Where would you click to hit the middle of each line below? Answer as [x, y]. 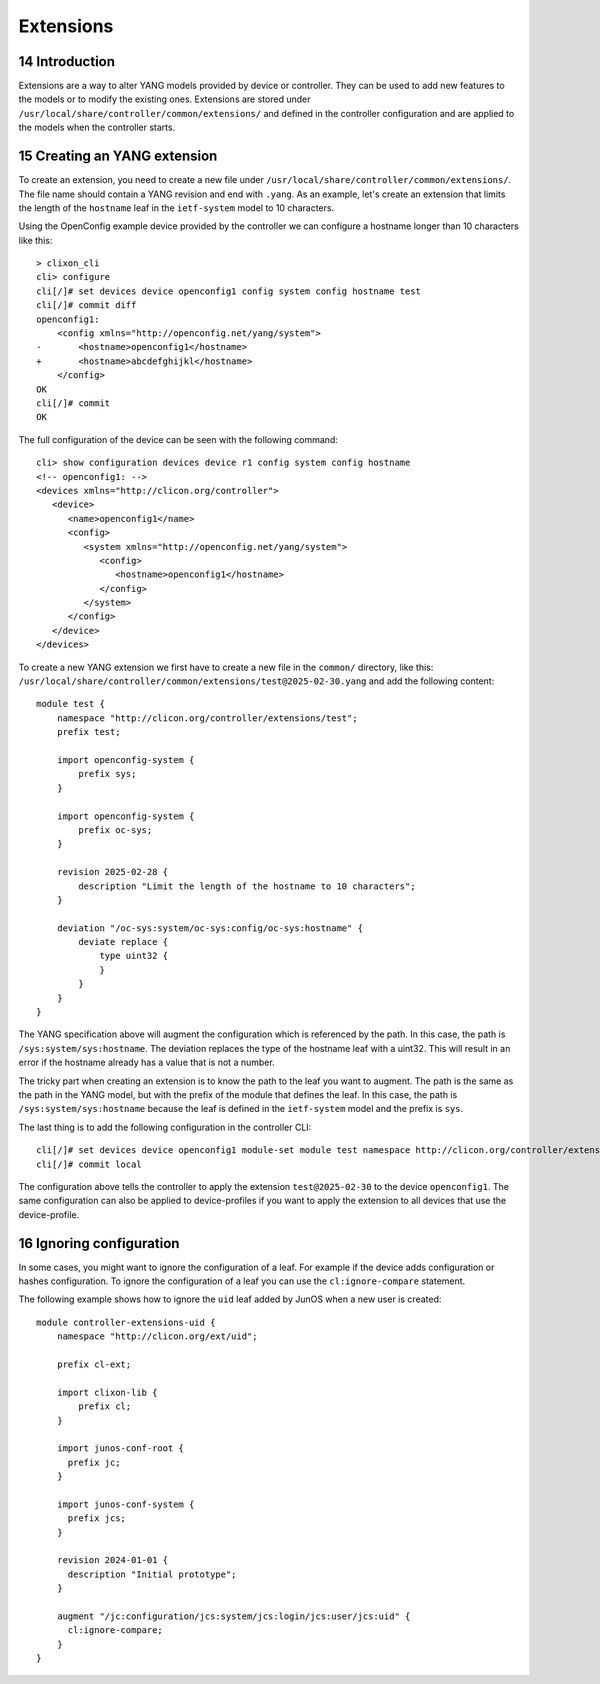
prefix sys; [107, 774]
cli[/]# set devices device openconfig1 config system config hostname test [229, 291]
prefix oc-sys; [115, 829]
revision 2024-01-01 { [112, 1560]
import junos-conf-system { [125, 1504]
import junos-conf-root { [120, 1448]
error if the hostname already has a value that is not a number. [146, 1062]
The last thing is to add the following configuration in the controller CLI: [165, 1127]
